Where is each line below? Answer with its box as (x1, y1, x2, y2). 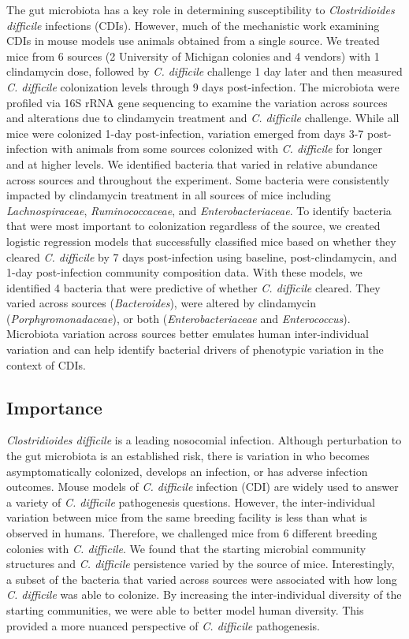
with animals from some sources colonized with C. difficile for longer (51, 140, 382, 157)
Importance (6, 395, 102, 419)
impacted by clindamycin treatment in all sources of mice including (6, 187, 331, 203)
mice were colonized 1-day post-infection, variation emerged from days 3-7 (6, 124, 364, 141)
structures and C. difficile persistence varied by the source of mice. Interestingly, (6, 555, 395, 572)
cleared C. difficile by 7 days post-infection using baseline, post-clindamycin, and (6, 248, 397, 265)
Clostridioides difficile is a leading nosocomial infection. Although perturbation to (6, 432, 402, 448)
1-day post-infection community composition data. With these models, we (6, 264, 363, 280)
